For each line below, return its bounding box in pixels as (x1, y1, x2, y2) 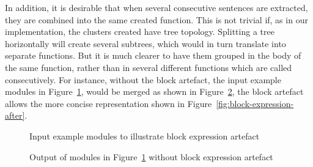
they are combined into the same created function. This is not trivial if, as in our (5, 13, 308, 26)
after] (5, 109, 25, 122)
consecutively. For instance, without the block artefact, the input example (5, 73, 281, 86)
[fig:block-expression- (216, 97, 294, 109)
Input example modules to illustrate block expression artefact (29, 129, 260, 142)
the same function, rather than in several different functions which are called (5, 61, 292, 73)
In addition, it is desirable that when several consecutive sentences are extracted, (5, 1, 308, 13)
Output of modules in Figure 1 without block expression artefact (29, 150, 273, 163)
